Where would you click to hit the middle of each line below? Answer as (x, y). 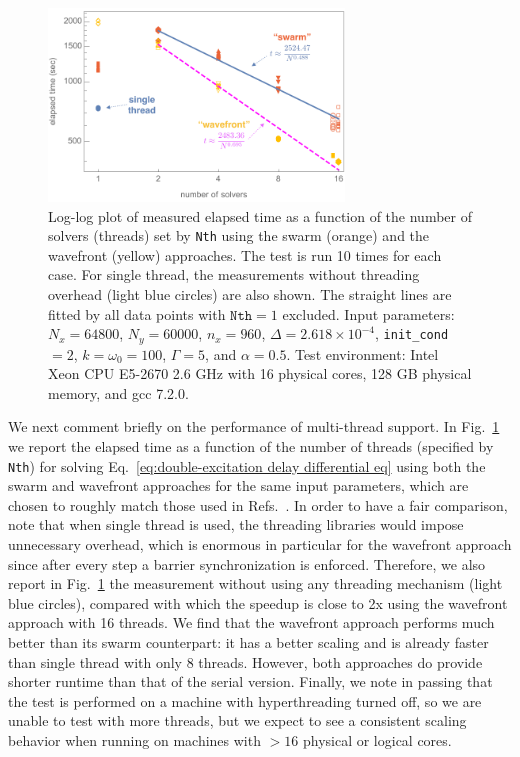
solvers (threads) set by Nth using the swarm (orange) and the (239, 235)
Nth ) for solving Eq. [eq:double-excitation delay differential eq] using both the (247, 465)
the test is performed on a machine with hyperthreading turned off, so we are (245, 700)
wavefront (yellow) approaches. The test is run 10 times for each (245, 254)
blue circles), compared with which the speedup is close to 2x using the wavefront (258, 602)
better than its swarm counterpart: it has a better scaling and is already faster (248, 641)
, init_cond (412, 333)
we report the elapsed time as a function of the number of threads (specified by (251, 445)
